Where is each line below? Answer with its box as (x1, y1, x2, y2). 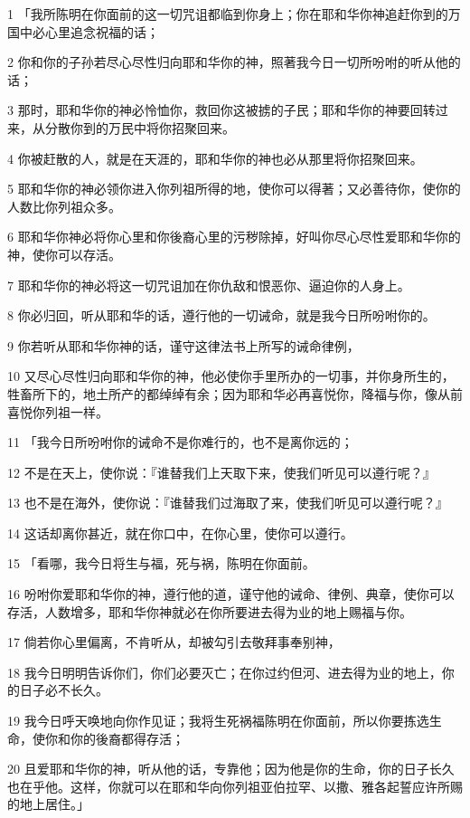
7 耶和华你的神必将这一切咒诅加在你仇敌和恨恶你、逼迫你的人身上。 (7, 275, 410, 294)
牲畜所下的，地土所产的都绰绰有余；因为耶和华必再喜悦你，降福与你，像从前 (7, 384, 463, 403)
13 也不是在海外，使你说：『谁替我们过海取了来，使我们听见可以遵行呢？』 (7, 493, 448, 512)
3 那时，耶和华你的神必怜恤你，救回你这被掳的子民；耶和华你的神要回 (7, 100, 423, 119)
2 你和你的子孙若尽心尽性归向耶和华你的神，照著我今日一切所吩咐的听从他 (7, 52, 448, 71)
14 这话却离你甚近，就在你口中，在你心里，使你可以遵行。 (7, 523, 353, 542)
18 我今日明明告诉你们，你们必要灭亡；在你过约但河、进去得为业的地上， (7, 662, 442, 681)
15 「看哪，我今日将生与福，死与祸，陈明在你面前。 (7, 554, 315, 573)
